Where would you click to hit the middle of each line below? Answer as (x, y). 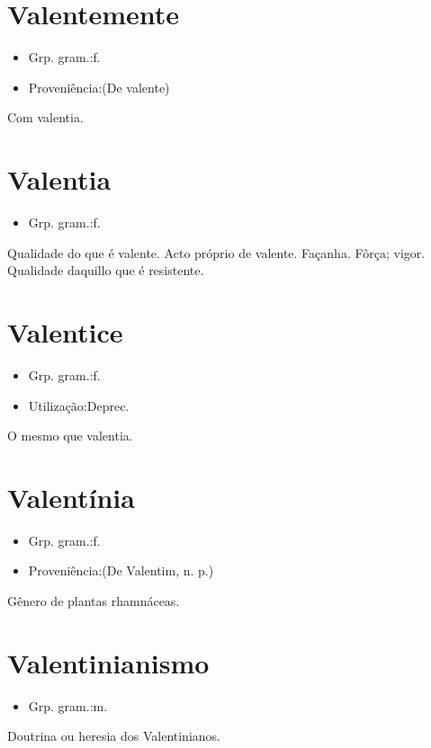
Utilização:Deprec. (79, 405)
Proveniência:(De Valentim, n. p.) (121, 570)
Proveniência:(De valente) (99, 87)
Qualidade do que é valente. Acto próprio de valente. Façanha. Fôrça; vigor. (216, 252)
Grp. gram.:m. (68, 705)
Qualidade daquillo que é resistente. (106, 270)
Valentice (65, 332)
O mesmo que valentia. (70, 436)
